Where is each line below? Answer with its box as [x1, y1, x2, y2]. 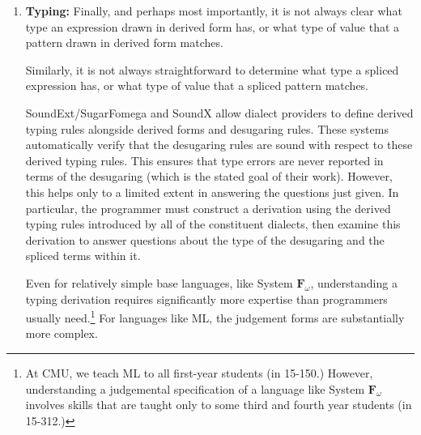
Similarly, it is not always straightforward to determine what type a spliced [25, 61, 399, 78]
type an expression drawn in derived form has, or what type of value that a [25, 18, 400, 35]
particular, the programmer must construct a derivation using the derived [25, 199, 391, 216]
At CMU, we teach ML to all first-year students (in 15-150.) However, [25, 364, 373, 381]
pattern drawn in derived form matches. [25, 34, 223, 51]
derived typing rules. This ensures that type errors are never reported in [25, 151, 384, 168]
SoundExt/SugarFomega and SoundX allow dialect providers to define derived [25, 104, 414, 121]
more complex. [25, 325, 98, 342]
